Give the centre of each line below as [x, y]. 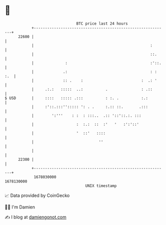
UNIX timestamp [101, 186]
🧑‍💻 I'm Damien [20, 207]
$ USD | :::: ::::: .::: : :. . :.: [76, 98]
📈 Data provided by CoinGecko [37, 195]
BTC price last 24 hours [102, 24]
